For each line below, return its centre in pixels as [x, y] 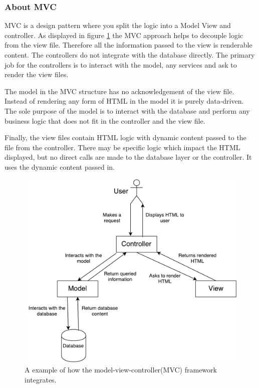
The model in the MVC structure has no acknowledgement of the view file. [119, 91]
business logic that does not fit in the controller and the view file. [105, 120]
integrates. [41, 379]
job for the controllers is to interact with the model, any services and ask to [121, 64]
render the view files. [37, 74]
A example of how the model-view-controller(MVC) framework [121, 369]
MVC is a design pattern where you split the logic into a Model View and [118, 25]
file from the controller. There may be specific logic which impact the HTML [122, 147]
